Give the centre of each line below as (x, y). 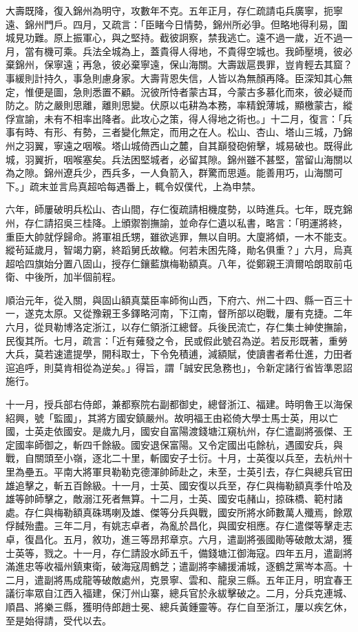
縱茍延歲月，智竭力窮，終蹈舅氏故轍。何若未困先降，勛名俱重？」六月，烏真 (179, 250)
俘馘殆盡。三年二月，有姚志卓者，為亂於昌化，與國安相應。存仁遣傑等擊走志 (179, 526)
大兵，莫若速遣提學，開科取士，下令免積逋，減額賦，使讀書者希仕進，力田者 (179, 354)
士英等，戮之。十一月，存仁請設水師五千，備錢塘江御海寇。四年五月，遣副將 (179, 552)
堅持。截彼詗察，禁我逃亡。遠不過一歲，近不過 (236, 38)
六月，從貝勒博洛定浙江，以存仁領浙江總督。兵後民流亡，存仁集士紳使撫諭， (179, 327)
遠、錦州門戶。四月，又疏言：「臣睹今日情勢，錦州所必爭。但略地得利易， (172, 24)
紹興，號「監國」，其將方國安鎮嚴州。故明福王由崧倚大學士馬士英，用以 (167, 417)
